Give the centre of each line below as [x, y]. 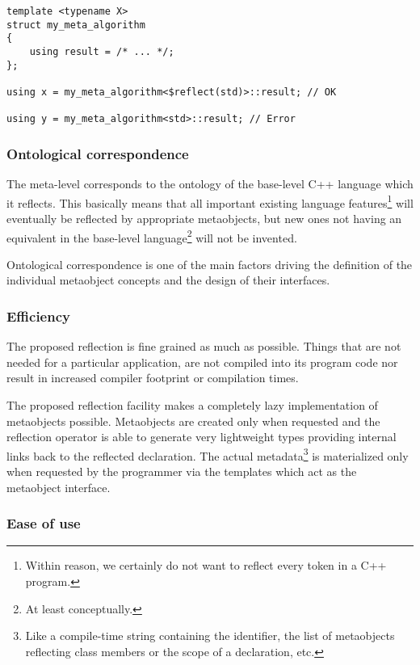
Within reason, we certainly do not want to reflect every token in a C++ [206, 565]
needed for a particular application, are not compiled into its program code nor [202, 362]
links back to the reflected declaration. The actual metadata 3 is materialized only [208, 454]
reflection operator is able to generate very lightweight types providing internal [202, 437]
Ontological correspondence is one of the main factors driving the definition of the [210, 264]
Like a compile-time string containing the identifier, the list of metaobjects [210, 636]
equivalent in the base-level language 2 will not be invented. [152, 236]
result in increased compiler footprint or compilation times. [153, 378]
